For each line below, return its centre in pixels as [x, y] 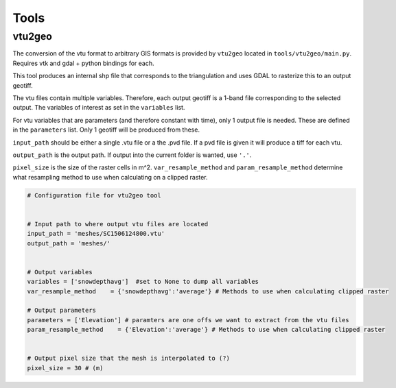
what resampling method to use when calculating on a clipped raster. [110, 177]
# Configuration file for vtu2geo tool [94, 195]
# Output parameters [61, 311]
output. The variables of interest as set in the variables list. [99, 108]
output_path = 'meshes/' [69, 243]
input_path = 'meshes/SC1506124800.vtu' [96, 234]
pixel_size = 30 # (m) [65, 368]
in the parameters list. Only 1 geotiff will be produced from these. [106, 130]
